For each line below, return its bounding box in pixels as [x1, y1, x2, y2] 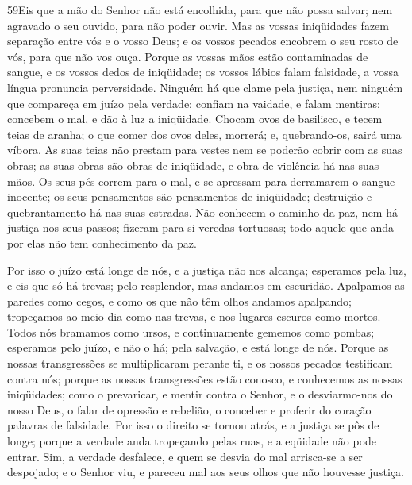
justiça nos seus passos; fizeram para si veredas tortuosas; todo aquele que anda [7, 219, 395, 236]
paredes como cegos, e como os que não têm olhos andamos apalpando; [7, 292, 352, 309]
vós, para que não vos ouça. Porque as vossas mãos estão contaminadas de [7, 48, 368, 64]
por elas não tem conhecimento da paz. [7, 234, 197, 251]
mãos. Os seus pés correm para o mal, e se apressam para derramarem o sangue [7, 172, 395, 189]
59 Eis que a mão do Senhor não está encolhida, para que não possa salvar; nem [7, 2, 393, 17]
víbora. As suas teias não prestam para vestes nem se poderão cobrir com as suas [7, 141, 402, 158]
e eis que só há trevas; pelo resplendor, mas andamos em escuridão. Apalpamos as [7, 277, 405, 294]
